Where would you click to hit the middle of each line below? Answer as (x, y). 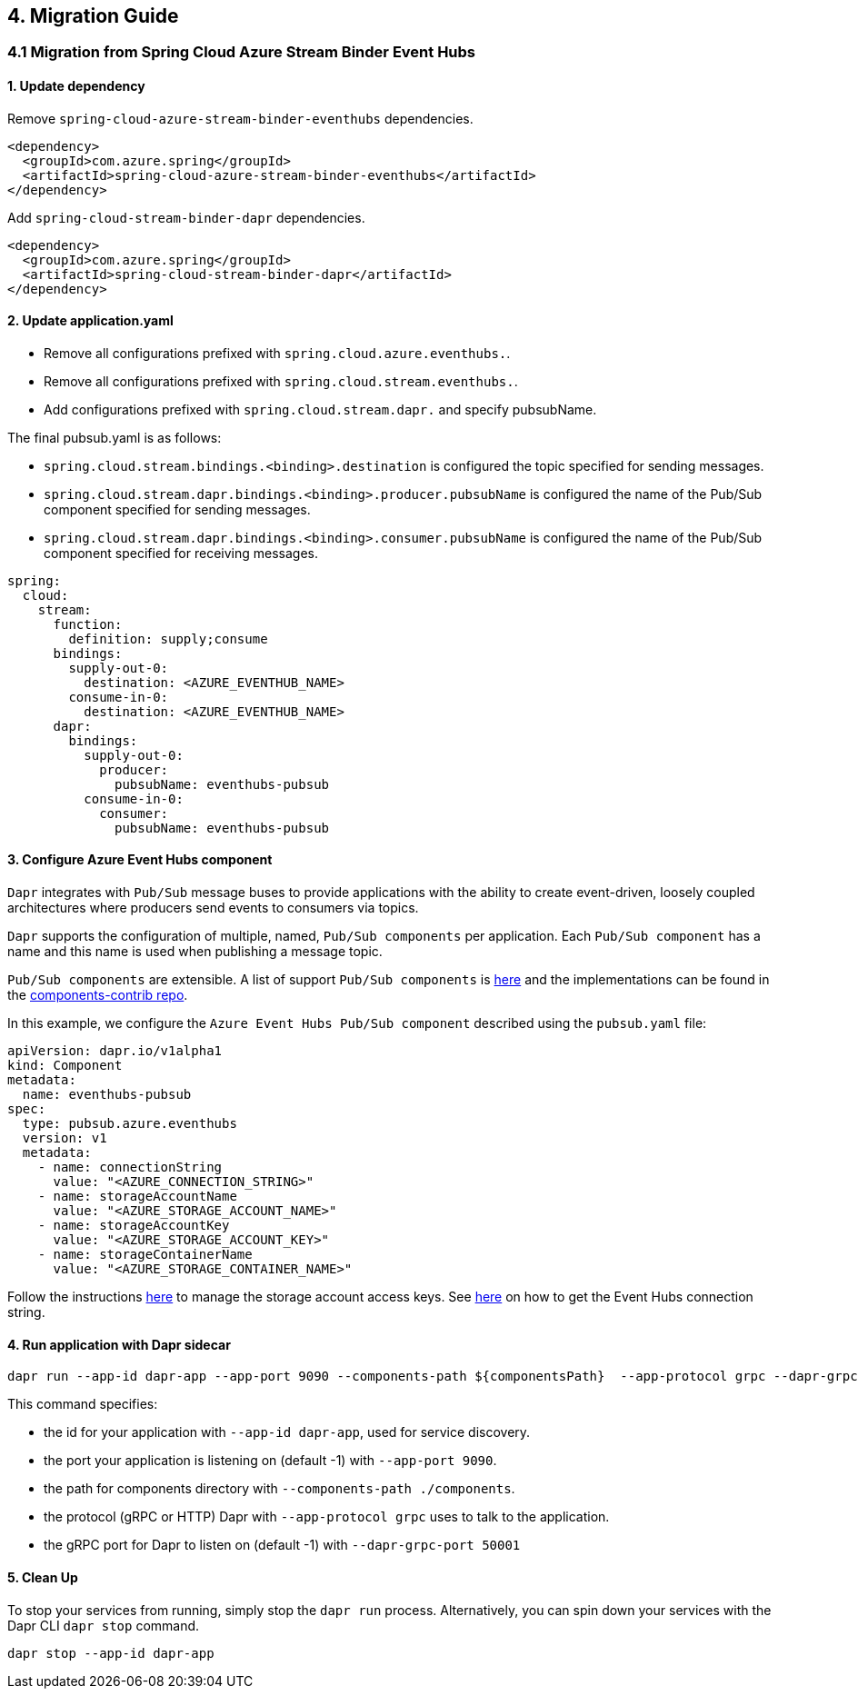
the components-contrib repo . (98, 995)
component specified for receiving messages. (181, 553)
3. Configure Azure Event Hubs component (140, 860)
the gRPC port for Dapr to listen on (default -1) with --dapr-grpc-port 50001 (282, 1545)
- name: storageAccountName (137, 1197)
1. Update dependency (76, 86)
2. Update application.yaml (90, 321)
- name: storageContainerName (145, 1255)
